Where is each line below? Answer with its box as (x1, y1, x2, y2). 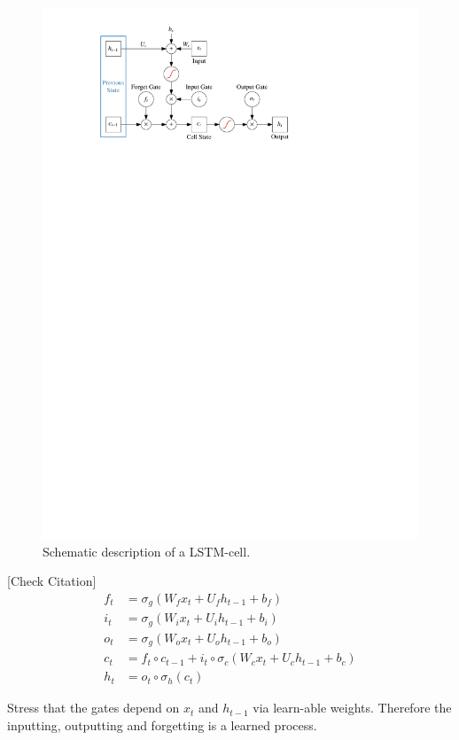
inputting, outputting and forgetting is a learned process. (7, 715, 317, 734)
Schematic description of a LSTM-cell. (43, 541, 251, 560)
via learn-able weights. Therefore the (253, 698, 452, 717)
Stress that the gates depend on (7, 698, 180, 717)
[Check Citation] (7, 572, 97, 590)
